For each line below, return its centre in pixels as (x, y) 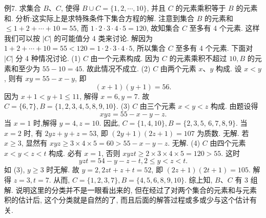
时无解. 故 (63, 170)
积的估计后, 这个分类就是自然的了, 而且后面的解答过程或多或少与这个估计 (127, 200)
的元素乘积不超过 (198, 58)
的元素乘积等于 (201, 8)
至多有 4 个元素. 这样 (224, 28)
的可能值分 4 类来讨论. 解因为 (104, 38)
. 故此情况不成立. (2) (116, 68)
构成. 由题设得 (234, 106)
